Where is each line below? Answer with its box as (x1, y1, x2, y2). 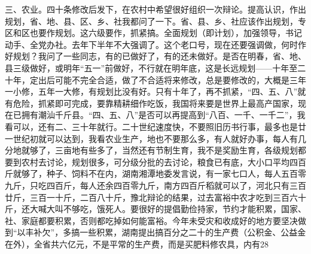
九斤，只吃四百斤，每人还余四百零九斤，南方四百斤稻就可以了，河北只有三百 (5, 179, 306, 191)
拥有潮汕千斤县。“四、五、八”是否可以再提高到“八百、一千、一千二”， (21, 108, 297, 121)
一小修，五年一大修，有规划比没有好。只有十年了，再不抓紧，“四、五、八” (5, 85, 298, 98)
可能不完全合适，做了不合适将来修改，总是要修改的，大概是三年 (54, 73, 306, 86)
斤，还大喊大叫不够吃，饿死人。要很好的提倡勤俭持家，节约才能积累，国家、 (5, 202, 306, 215)
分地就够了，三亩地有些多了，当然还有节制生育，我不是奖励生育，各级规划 (5, 144, 298, 156)
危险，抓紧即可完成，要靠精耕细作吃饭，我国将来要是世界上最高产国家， (13, 96, 298, 109)
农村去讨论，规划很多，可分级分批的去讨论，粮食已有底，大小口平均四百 (21, 155, 306, 168)
